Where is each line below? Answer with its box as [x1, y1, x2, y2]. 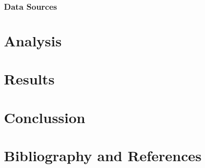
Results [4, 69, 55, 89]
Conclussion [4, 107, 85, 127]
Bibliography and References [4, 146, 202, 166]
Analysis [4, 31, 62, 51]
